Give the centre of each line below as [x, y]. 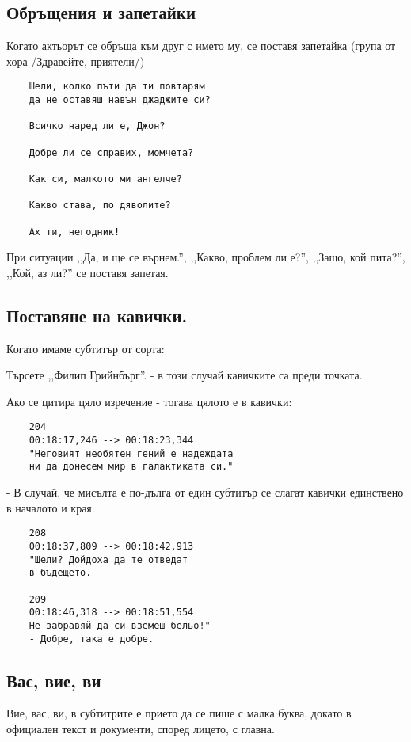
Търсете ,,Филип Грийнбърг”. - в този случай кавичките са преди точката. [185, 375]
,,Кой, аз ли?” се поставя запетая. [88, 272]
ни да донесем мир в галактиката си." [131, 467]
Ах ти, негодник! [74, 232]
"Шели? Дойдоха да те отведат [108, 559]
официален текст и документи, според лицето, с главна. [141, 728]
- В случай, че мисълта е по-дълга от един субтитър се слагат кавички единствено [205, 492]
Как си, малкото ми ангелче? [105, 179]
